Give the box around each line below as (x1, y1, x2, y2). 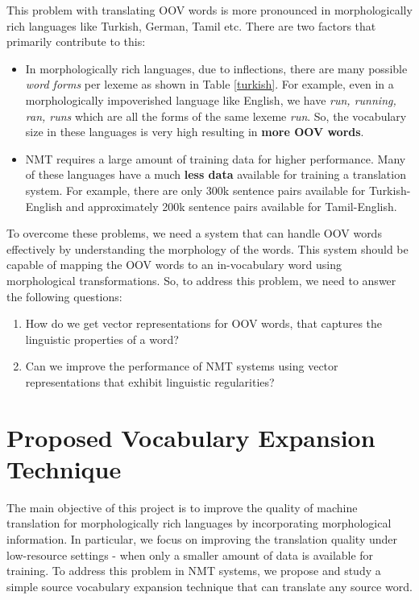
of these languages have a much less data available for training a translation (25, 166, 406, 183)
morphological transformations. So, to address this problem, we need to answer (6, 271, 396, 288)
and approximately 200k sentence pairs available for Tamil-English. (65, 197, 397, 214)
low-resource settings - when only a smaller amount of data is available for (6, 546, 374, 563)
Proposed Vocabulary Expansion (6, 420, 375, 453)
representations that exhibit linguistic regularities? (25, 373, 275, 390)
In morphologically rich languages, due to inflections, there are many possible (25, 60, 408, 77)
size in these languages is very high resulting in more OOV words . (25, 123, 364, 140)
